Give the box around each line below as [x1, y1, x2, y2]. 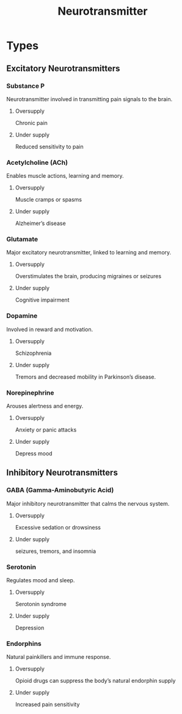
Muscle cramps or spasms [15, 196, 82, 203]
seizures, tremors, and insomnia [15, 547, 96, 555]
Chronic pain [15, 119, 48, 126]
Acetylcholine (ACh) [6, 158, 68, 167]
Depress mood [15, 450, 53, 457]
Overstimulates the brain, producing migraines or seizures [15, 273, 162, 280]
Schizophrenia [15, 349, 52, 357]
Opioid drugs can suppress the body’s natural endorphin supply [15, 677, 176, 685]
